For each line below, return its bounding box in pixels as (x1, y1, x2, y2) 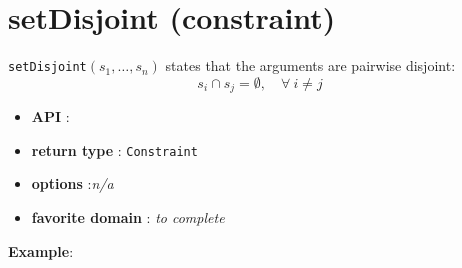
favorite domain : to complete (31, 207, 225, 228)
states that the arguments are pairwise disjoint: (165, 55, 456, 76)
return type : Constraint (31, 139, 198, 160)
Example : (8, 240, 74, 261)
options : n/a (31, 173, 114, 194)
